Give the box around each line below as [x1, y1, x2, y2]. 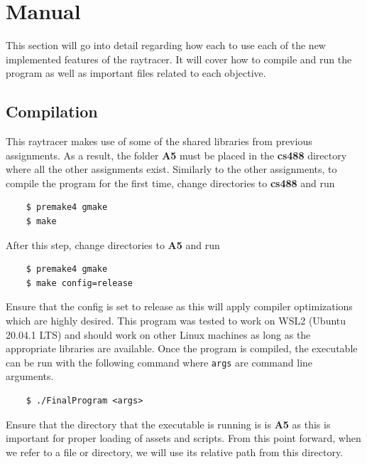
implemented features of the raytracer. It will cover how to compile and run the [6, 51, 352, 66]
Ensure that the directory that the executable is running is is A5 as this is [6, 416, 331, 431]
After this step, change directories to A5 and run [6, 237, 220, 252]
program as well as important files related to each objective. [6, 65, 266, 80]
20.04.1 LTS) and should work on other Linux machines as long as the [6, 327, 311, 342]
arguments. [6, 369, 54, 384]
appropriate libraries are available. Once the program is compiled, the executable [6, 341, 358, 356]
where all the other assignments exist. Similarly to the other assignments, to [6, 162, 337, 176]
